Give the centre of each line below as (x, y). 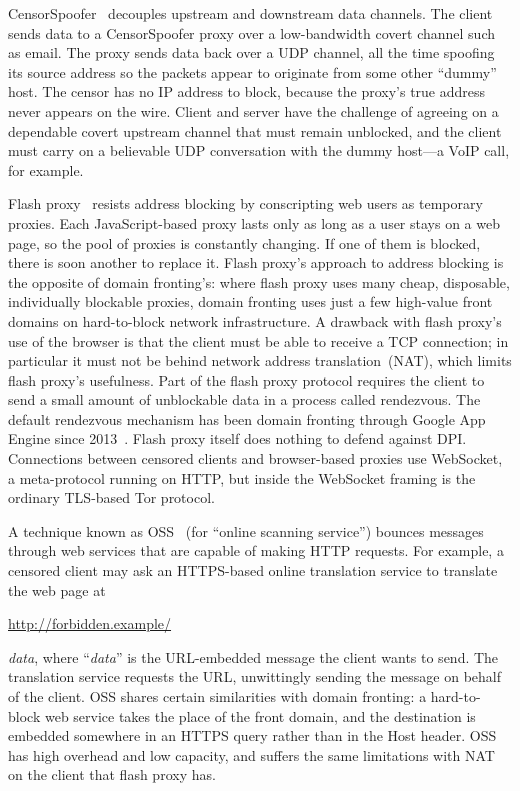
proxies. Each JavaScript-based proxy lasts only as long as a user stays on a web (254, 222)
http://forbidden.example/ (90, 623)
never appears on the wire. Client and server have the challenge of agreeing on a (253, 110)
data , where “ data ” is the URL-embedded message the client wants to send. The (253, 656)
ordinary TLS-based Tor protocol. (111, 497)
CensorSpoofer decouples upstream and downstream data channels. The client (250, 13)
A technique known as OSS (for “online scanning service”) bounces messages (246, 530)
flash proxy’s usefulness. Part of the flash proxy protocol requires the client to (246, 379)
